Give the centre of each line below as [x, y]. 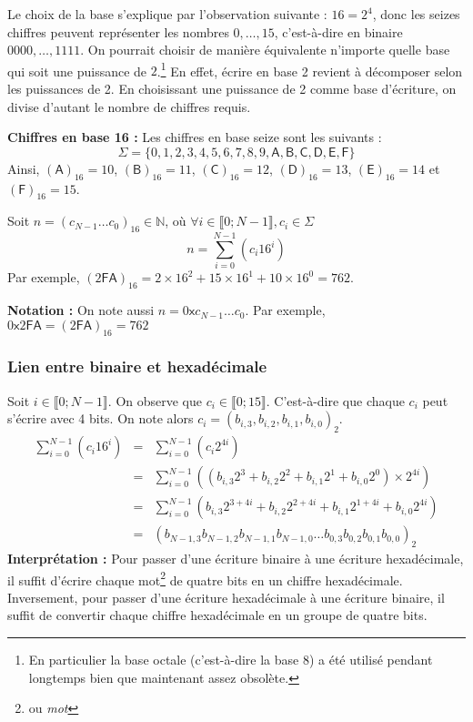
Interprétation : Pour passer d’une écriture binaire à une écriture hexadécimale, [236, 559]
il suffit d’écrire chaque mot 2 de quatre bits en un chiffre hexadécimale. [205, 578]
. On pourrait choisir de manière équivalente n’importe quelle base [265, 50]
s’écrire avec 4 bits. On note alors [101, 418]
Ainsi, [24, 168]
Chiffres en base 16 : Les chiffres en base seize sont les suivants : [195, 137]
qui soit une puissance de [77, 71]
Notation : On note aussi [81, 310]
